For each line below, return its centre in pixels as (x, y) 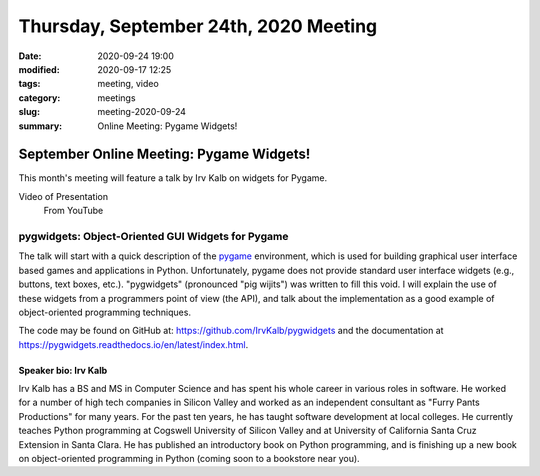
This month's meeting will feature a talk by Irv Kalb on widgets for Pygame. (173, 178)
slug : (29, 112)
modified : (39, 69)
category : (39, 97)
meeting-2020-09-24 (142, 112)
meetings (116, 97)
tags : (29, 84)
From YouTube (73, 211)
